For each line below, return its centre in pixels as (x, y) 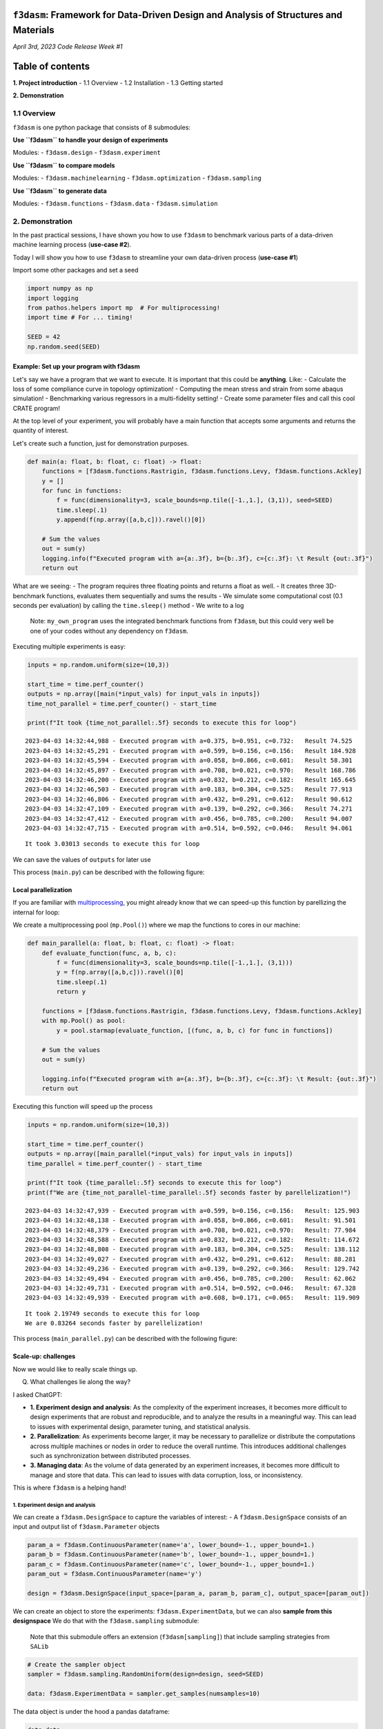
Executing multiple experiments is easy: (69, 647)
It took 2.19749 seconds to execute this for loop (112, 1313)
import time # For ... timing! (80, 317)
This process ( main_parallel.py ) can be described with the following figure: (125, 1339)
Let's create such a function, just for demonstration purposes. (101, 443)
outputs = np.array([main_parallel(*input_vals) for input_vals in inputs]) (160, 1154)
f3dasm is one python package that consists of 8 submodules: (102, 127)
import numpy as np (60, 288)
